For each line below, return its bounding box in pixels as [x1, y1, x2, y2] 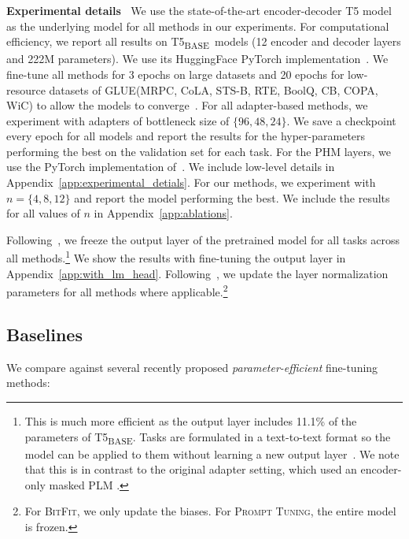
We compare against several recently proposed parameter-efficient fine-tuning [6, 359, 378, 375]
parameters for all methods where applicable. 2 [6, 281, 228, 299]
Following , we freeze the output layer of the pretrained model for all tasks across [6, 231, 400, 247]
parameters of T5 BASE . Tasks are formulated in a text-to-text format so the [24, 428, 391, 447]
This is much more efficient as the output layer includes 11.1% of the [24, 412, 357, 429]
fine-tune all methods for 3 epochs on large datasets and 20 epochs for [6, 65, 345, 82]
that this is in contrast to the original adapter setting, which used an [24, 461, 357, 478]
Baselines [6, 322, 83, 346]
